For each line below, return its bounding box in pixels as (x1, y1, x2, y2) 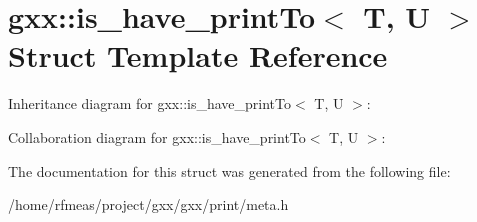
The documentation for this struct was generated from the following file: (8, 160, 451, 181)
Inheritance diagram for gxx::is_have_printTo (8, 93, 291, 114)
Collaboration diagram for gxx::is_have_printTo (8, 126, 306, 147)
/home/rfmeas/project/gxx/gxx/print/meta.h (8, 194, 289, 215)
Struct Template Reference (8, 35, 388, 76)
